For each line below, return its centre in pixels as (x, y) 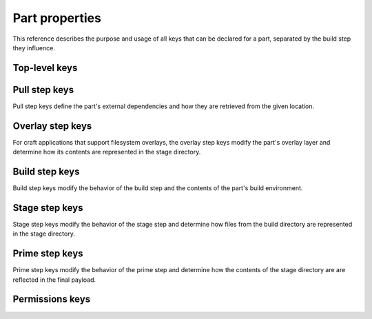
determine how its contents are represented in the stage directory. (107, 152)
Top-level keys (45, 68)
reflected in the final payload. (54, 280)
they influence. (34, 48)
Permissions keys (52, 299)
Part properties (57, 18)
